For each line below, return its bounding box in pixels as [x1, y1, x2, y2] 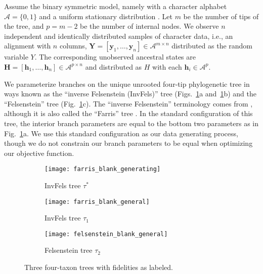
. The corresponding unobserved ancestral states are [34, 51, 196, 62]
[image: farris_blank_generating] [45, 166, 161, 173]
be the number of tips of [183, 11, 259, 21]
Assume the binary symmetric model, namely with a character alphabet [4, 1, 227, 11]
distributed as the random [171, 40, 253, 51]
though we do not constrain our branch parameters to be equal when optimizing [4, 138, 253, 148]
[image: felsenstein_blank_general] [45, 230, 168, 238]
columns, [59, 40, 87, 51]
